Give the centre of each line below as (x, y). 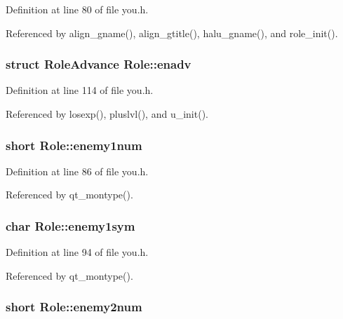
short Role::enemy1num (74, 145)
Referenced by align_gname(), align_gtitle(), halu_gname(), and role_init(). (172, 33)
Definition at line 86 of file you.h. (77, 171)
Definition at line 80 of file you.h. (77, 9)
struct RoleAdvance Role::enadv (99, 64)
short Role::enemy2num (74, 307)
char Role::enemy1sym (70, 225)
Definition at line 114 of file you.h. (80, 90)
